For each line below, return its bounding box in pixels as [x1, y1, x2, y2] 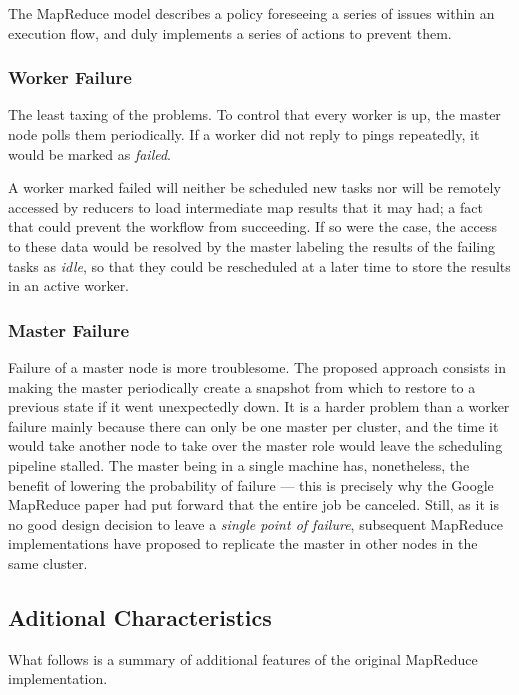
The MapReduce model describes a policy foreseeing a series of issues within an [8, 3, 495, 23]
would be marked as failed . [8, 143, 172, 164]
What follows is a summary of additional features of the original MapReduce [8, 648, 478, 669]
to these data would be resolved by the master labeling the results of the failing [8, 235, 495, 256]
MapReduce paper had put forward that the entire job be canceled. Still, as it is [8, 494, 499, 515]
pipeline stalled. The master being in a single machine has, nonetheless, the [8, 454, 470, 475]
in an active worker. [8, 275, 130, 296]
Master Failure [8, 317, 130, 342]
